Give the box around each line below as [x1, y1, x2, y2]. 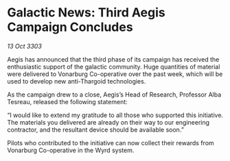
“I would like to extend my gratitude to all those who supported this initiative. [7, 111, 224, 119]
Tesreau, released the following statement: [7, 97, 128, 106]
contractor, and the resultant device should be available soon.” [7, 125, 184, 134]
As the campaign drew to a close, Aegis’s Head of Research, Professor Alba [7, 90, 222, 99]
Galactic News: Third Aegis [7, 5, 166, 21]
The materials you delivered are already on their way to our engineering [7, 118, 210, 126]
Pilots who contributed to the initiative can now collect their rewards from [7, 138, 214, 147]
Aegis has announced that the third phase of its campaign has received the [7, 55, 220, 63]
